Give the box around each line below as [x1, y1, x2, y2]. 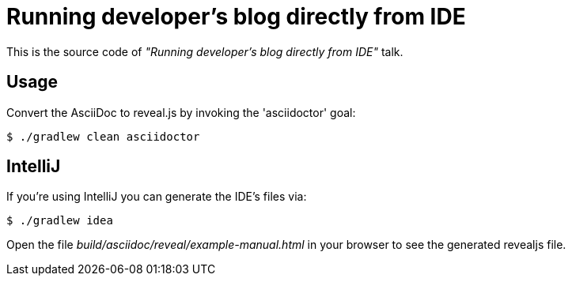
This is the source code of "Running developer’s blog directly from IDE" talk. [6, 44, 403, 58]
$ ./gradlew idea [6, 214, 113, 227]
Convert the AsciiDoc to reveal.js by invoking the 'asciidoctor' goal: [6, 105, 356, 119]
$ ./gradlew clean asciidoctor [6, 130, 200, 143]
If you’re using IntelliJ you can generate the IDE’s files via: [6, 190, 307, 204]
